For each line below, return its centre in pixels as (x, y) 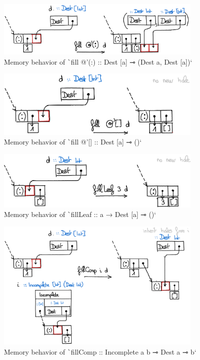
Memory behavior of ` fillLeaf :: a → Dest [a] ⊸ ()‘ (80, 214)
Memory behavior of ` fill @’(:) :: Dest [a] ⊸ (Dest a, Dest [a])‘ (98, 61)
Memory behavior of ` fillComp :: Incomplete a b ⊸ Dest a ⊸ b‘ (100, 351)
